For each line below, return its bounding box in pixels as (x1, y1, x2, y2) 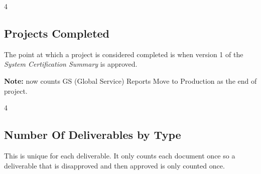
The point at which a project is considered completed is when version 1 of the (4, 49, 243, 59)
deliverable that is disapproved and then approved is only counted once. (4, 160, 225, 170)
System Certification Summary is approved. (4, 59, 138, 69)
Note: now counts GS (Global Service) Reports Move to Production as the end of (4, 75, 257, 86)
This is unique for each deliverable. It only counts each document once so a (4, 150, 235, 160)
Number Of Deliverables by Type (4, 127, 181, 142)
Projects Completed (4, 25, 110, 41)
